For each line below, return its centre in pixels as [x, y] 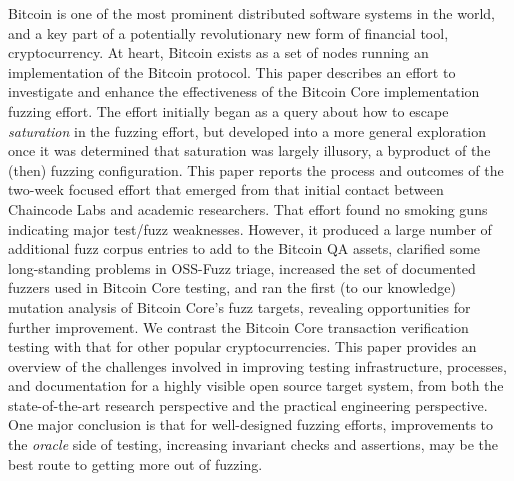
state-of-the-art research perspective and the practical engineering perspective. [248, 404]
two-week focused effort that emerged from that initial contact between [226, 189]
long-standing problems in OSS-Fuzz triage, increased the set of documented [242, 267]
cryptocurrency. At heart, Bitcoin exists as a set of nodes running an [218, 52]
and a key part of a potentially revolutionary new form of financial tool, [228, 32]
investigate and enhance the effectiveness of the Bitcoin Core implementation [244, 91]
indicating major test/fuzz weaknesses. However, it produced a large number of [250, 228]
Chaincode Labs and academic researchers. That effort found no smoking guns [248, 208]
